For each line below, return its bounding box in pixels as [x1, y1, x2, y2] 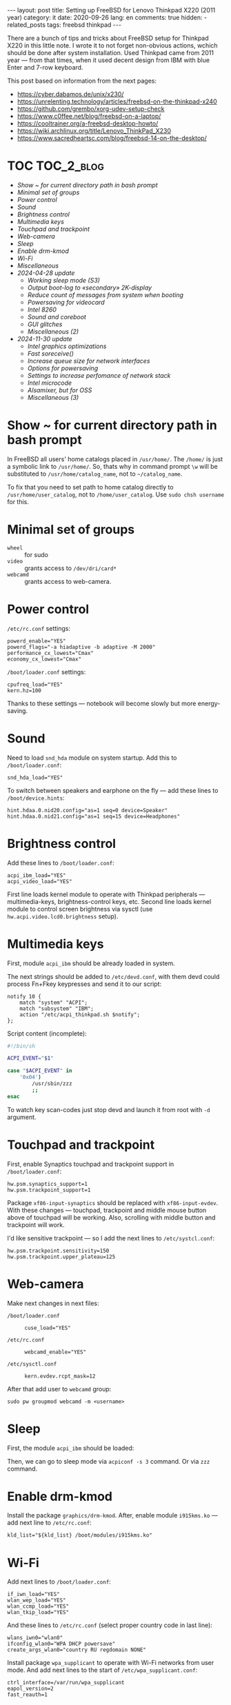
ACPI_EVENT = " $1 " [7, 1055, 54, 1062]
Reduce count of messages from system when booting [27, 290, 184, 299]
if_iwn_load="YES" [7, 1591, 60, 1598]
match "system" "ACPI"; [19, 999, 88, 1006]
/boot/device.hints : [7, 794, 65, 802]
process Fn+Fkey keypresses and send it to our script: [7, 980, 162, 988]
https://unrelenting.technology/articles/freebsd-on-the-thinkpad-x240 [17, 97, 217, 105]
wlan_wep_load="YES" [7, 1597, 67, 1604]
